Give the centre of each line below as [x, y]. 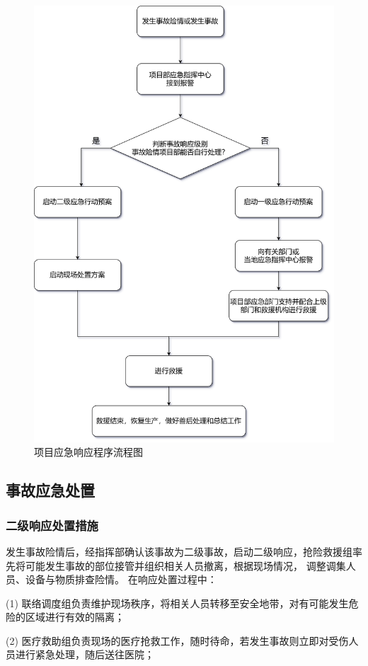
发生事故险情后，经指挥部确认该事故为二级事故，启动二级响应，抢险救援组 [179, 551]
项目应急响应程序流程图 [88, 452]
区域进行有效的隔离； [75, 617]
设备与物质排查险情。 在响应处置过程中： [121, 579]
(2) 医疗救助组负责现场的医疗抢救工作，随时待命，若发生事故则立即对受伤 [177, 640]
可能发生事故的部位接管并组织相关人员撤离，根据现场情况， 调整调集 [185, 565]
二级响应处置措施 [52, 525]
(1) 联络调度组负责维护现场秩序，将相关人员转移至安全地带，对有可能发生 [177, 603]
